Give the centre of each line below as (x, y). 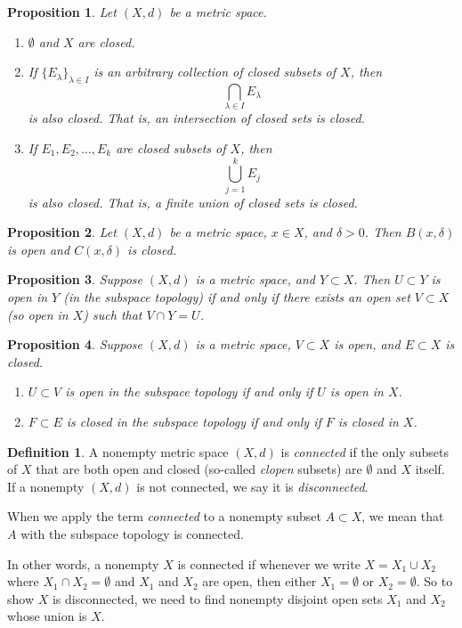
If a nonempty (46, 486)
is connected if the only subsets (365, 451)
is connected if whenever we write (269, 563)
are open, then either (259, 581)
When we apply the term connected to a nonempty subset (164, 516)
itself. (430, 469)
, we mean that (403, 516)
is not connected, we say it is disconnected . (252, 486)
